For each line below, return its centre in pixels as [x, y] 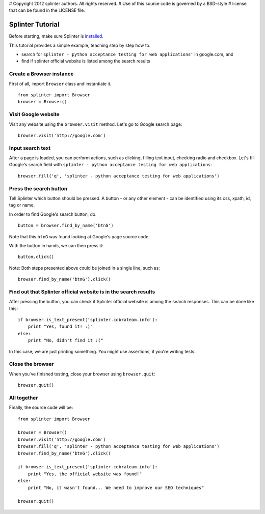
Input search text [30, 148]
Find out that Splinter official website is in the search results [82, 291]
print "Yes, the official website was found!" [85, 474]
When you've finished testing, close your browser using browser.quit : [82, 374]
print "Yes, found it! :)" [60, 327]
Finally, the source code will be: [41, 407]
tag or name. [22, 205]
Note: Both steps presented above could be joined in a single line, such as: [84, 268]
